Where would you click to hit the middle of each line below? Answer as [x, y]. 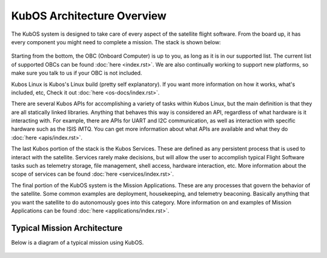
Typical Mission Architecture [67, 228]
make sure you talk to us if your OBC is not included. [77, 73]
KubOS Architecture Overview [89, 16]
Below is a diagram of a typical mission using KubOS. [78, 242]
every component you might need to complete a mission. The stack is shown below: [116, 42]
